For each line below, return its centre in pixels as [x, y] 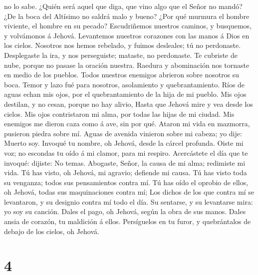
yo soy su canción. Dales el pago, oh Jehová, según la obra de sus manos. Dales [125, 211]
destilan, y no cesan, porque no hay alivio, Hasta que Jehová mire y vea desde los [129, 104]
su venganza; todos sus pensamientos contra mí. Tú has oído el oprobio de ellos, [126, 182]
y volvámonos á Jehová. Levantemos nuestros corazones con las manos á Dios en [127, 35]
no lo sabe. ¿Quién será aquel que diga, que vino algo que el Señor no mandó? [123, 6]
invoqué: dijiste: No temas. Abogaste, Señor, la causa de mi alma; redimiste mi [125, 162]
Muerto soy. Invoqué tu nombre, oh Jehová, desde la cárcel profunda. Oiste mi [124, 143]
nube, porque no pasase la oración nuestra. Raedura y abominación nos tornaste [127, 65]
